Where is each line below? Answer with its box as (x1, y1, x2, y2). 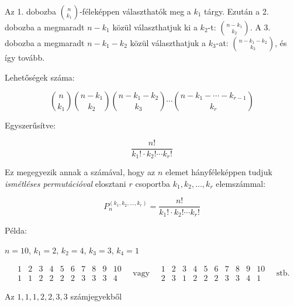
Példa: (5, 224, 27, 236)
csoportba (135, 177, 171, 189)
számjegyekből (70, 290, 122, 302)
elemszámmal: (216, 177, 266, 189)
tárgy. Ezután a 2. (204, 5, 269, 17)
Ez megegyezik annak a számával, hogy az (5, 166, 155, 178)
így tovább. (5, 51, 45, 63)
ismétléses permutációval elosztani (5, 177, 126, 189)
